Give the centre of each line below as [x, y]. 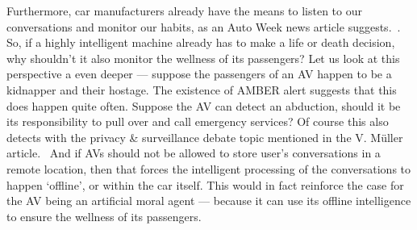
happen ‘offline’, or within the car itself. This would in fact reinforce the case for [205, 184]
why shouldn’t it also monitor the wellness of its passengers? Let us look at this [203, 58]
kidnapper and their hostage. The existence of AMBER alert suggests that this [202, 89]
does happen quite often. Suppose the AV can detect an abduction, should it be [204, 105]
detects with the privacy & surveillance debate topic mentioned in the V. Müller [205, 137]
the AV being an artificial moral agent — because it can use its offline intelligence [209, 201]
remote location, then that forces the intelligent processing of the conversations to [209, 168]
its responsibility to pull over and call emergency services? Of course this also [198, 121]
